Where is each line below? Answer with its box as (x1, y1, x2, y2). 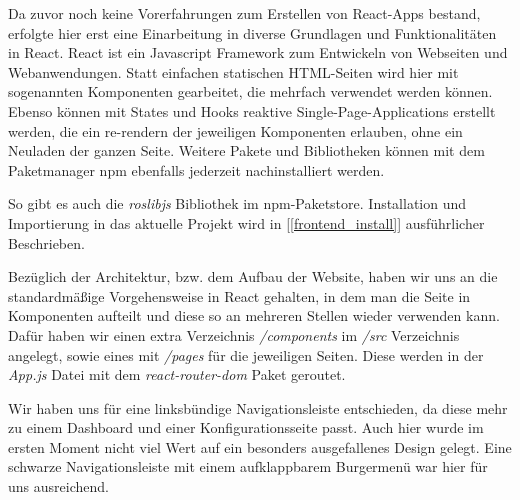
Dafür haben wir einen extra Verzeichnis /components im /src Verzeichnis (8, 324, 460, 345)
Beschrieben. (8, 232, 85, 253)
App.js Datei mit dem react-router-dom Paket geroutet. (8, 364, 346, 385)
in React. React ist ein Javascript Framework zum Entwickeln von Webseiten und (8, 42, 508, 63)
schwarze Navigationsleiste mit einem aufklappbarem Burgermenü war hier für (8, 456, 488, 477)
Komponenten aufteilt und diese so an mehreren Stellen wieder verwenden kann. (8, 305, 500, 326)
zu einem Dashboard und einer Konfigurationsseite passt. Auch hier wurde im (8, 417, 484, 438)
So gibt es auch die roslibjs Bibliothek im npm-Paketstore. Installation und (8, 193, 467, 214)
